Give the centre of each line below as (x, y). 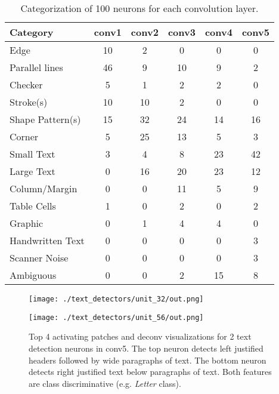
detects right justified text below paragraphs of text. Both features (150, 372)
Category (32, 32)
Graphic (27, 223)
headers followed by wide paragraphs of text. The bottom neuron (148, 360)
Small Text (32, 154)
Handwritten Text (47, 240)
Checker (26, 84)
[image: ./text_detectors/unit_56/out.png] (116, 317)
